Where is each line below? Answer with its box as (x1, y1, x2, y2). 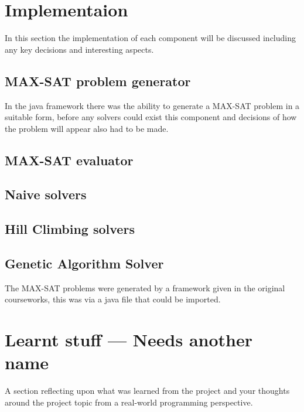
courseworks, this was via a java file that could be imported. (5, 293, 221, 305)
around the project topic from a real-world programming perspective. (5, 396, 253, 408)
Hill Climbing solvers (5, 220, 135, 238)
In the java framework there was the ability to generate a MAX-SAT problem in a (5, 99, 300, 111)
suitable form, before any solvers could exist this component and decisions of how (5, 111, 297, 123)
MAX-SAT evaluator (5, 151, 134, 169)
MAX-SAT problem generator (5, 71, 191, 90)
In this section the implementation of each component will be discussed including (5, 32, 296, 44)
